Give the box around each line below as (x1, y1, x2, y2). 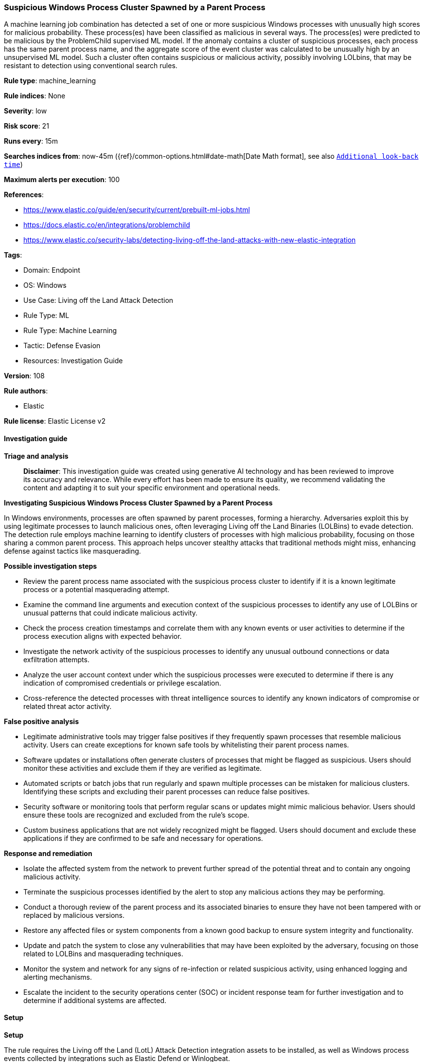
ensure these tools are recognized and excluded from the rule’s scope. (23, 810, 249, 819)
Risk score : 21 (4, 122, 49, 130)
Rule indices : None (4, 92, 66, 100)
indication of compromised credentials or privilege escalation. (23, 678, 221, 687)
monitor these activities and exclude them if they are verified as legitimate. (23, 764, 262, 772)
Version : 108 (4, 372, 45, 380)
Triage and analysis (4, 451, 69, 460)
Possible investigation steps (4, 561, 97, 570)
